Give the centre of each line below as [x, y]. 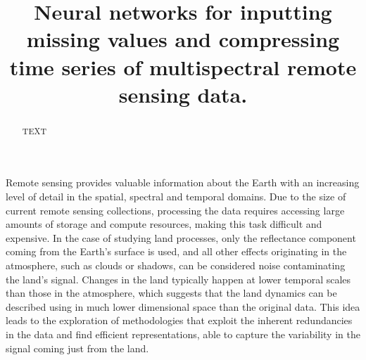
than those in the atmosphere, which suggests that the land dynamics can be [171, 293]
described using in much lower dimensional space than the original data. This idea [183, 306]
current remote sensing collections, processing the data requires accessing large [175, 210]
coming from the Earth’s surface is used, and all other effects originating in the [176, 251]
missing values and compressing [183, 39]
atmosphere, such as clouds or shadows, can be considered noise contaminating [176, 265]
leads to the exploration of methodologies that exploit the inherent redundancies [179, 320]
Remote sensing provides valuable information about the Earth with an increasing [183, 182]
